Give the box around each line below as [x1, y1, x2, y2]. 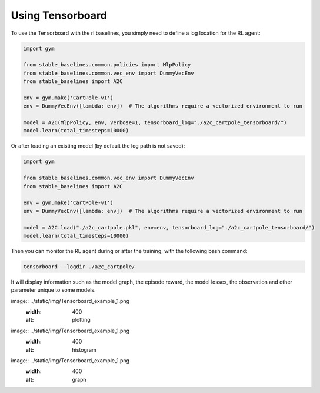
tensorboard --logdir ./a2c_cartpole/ [23, 263, 135, 270]
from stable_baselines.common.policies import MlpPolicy [23, 62, 191, 68]
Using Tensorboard [11, 9, 107, 22]
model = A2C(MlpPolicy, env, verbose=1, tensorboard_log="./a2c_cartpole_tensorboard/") [23, 119, 288, 126]
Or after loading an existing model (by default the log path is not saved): [11, 142, 185, 149]
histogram [72, 346, 96, 353]
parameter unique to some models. [11, 287, 96, 294]
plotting [72, 317, 91, 324]
